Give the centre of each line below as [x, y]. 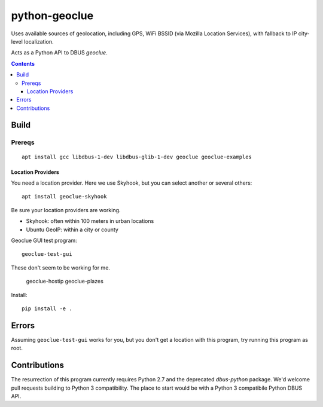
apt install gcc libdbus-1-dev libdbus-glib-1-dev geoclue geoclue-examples [137, 157]
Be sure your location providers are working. [66, 210]
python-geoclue [52, 16]
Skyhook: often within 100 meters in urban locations [90, 221]
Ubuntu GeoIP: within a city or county [72, 229]
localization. [39, 41]
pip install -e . [47, 308]
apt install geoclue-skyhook [64, 197]
